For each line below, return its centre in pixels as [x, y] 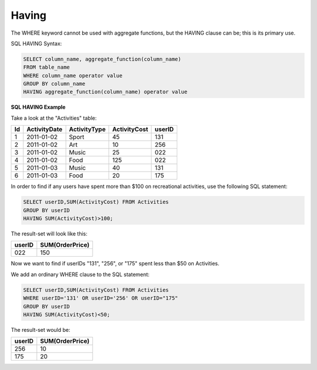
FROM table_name [47, 67]
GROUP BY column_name [54, 84]
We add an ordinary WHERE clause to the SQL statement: [80, 274]
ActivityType [87, 129]
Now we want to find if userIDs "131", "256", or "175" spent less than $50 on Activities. [115, 264]
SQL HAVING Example [38, 107]
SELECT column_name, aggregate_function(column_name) [102, 59]
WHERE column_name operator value [73, 75]
